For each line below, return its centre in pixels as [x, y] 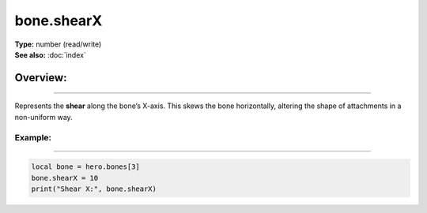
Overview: [41, 78]
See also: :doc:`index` [50, 54]
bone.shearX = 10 [65, 178]
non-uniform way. [43, 117]
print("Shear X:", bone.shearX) [94, 189]
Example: [33, 137]
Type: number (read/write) [58, 44]
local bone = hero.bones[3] [85, 167]
